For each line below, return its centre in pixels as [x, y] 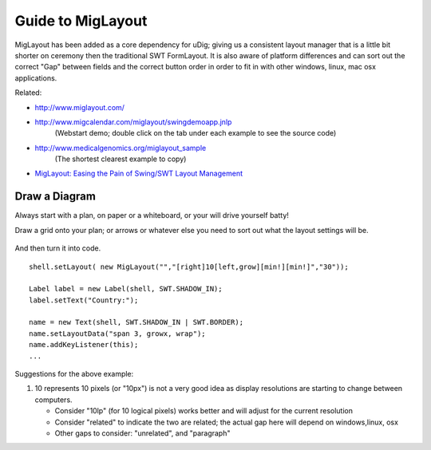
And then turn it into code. [58, 248]
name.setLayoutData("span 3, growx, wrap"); [118, 334]
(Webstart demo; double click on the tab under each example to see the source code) [196, 133]
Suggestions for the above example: [74, 374]
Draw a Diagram [55, 197]
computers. [53, 400]
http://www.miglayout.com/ [80, 107]
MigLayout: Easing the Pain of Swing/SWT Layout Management [139, 174]
